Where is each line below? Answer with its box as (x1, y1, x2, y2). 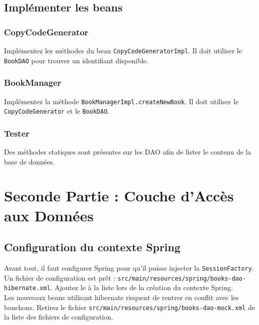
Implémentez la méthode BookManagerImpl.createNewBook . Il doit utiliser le (4, 96, 239, 106)
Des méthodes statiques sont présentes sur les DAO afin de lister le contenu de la (4, 147, 252, 157)
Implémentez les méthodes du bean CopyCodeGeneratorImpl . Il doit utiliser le (4, 45, 242, 55)
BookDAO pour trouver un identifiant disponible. (4, 55, 148, 65)
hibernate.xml (4, 285, 51, 292)
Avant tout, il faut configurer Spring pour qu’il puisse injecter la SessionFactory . (4, 263, 254, 273)
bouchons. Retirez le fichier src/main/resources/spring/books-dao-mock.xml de (4, 302, 255, 312)
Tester (4, 127, 30, 139)
